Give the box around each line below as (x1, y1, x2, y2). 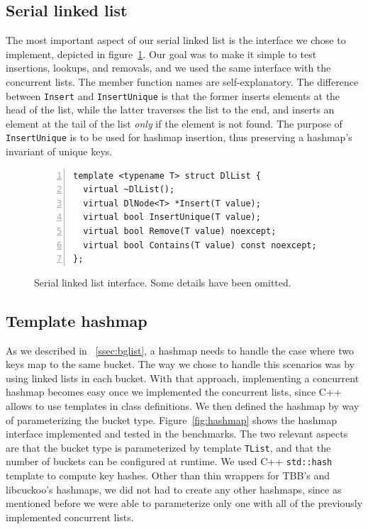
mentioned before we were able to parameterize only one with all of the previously (6, 496, 363, 511)
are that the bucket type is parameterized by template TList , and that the (6, 440, 331, 455)
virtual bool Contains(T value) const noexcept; (83, 240, 317, 250)
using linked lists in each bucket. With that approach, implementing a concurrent (6, 370, 359, 385)
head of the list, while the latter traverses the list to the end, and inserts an (6, 102, 335, 117)
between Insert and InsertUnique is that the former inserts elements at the (6, 88, 340, 103)
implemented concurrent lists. (6, 509, 134, 524)
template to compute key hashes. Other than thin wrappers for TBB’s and (6, 468, 330, 483)
